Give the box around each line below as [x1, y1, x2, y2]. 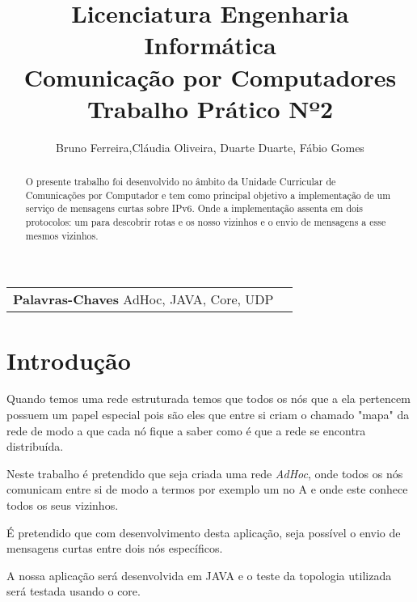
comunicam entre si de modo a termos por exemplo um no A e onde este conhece [6, 481, 408, 498]
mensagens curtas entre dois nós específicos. [6, 540, 223, 557]
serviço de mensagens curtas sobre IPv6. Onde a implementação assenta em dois [25, 201, 364, 215]
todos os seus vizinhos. [6, 497, 119, 514]
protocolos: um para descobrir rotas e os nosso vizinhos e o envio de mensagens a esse [25, 215, 386, 229]
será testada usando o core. [6, 583, 141, 600]
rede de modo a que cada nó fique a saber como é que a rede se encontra [6, 422, 366, 439]
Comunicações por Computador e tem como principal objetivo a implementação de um [25, 188, 391, 201]
